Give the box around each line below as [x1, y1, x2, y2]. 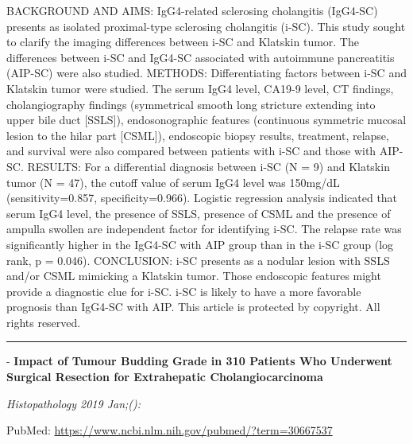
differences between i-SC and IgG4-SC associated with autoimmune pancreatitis [6, 49, 395, 65]
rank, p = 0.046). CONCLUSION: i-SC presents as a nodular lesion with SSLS [6, 251, 390, 268]
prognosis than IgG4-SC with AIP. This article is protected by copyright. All [6, 298, 380, 315]
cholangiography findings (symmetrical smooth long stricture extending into [6, 95, 376, 112]
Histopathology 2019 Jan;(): [6, 395, 141, 411]
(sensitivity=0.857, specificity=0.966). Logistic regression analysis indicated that [6, 189, 398, 206]
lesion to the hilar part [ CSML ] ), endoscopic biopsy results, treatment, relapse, [6, 127, 389, 143]
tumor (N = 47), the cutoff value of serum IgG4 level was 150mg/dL [6, 173, 340, 190]
